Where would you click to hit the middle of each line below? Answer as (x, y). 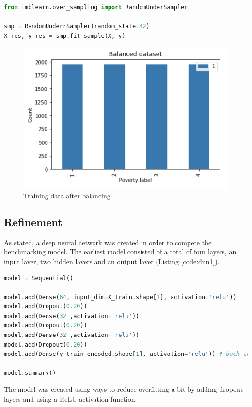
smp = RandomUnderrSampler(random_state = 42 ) (77, 27)
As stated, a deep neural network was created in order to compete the (108, 242)
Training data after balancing (67, 195)
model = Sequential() (39, 278)
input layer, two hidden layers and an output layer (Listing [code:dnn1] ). (112, 261)
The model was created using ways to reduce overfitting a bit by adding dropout (124, 389)
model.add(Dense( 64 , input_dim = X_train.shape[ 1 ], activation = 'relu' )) (120, 297)
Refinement (33, 221)
